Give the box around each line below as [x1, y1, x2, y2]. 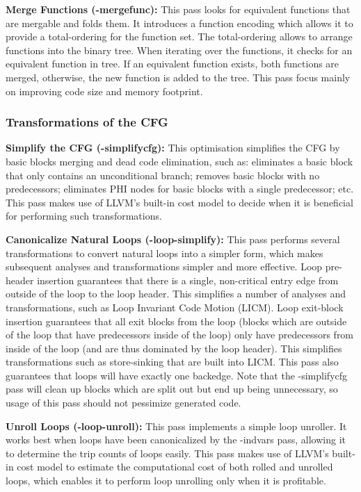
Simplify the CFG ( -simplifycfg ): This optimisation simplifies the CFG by [6, 140, 340, 155]
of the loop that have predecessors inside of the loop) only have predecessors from [6, 327, 354, 342]
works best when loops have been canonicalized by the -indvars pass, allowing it [6, 432, 346, 447]
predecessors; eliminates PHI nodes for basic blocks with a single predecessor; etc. [6, 181, 354, 196]
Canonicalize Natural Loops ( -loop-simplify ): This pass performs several [6, 231, 340, 246]
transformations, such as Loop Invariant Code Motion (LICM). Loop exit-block [6, 300, 344, 314]
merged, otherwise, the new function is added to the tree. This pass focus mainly [6, 69, 351, 84]
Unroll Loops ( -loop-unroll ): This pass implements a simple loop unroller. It [6, 418, 347, 433]
